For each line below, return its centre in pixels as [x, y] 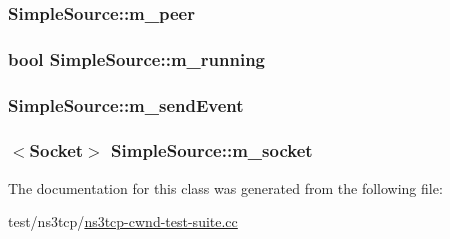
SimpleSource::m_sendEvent [126, 104]
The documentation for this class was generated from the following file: [225, 187]
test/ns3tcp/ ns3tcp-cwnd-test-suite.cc [123, 221]
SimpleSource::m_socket [212, 150]
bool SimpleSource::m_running [137, 58]
